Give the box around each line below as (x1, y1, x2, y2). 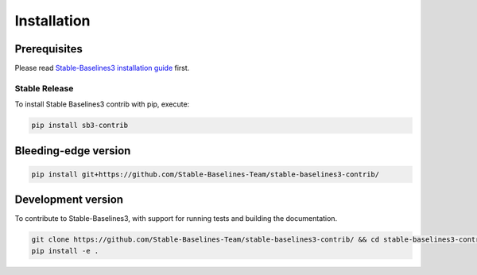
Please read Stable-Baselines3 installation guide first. (14, 64, 190, 73)
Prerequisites (14, 42, 83, 56)
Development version (14, 193, 123, 207)
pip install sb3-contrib (31, 121, 129, 130)
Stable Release (14, 83, 74, 94)
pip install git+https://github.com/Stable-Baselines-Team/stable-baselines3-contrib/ (31, 169, 380, 179)
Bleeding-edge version (14, 144, 131, 157)
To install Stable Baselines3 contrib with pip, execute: (14, 99, 190, 109)
